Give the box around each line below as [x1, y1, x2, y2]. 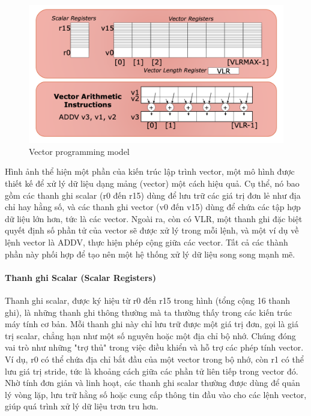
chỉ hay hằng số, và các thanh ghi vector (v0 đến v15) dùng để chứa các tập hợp [5, 200, 301, 213]
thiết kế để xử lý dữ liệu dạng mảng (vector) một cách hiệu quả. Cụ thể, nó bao [5, 177, 300, 189]
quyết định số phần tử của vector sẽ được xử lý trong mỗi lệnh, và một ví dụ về [5, 224, 299, 237]
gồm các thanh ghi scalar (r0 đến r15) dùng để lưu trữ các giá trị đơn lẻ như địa [5, 188, 301, 201]
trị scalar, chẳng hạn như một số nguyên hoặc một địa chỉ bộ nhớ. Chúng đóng [5, 329, 296, 342]
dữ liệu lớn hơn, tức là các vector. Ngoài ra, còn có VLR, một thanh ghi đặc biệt [5, 212, 303, 225]
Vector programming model [29, 145, 130, 157]
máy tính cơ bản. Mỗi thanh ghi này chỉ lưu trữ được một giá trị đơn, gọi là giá [5, 318, 298, 330]
